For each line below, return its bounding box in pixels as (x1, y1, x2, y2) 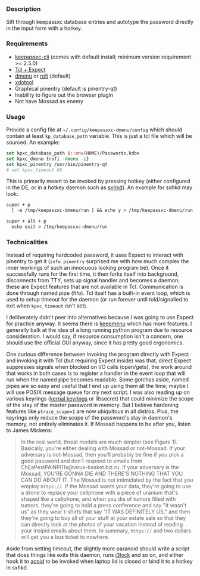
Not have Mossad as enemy (14, 97, 83, 104)
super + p (6, 202, 31, 208)
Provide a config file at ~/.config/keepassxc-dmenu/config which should (6, 126, 183, 133)
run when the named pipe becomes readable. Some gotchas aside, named (6, 376, 189, 383)
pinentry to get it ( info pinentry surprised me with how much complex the (6, 258, 189, 265)
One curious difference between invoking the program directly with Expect (6, 351, 189, 358)
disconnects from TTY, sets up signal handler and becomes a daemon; (6, 277, 180, 284)
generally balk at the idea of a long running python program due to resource (6, 326, 193, 334)
